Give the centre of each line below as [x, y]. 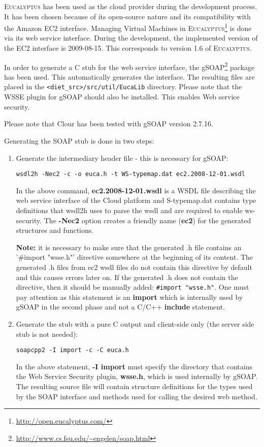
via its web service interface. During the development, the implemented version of [131, 38]
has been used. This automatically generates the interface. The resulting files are [129, 76]
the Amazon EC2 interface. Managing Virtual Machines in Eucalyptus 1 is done [128, 27]
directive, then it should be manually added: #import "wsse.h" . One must [133, 287]
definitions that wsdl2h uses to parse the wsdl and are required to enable [129, 210]
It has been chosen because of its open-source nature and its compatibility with [127, 16]
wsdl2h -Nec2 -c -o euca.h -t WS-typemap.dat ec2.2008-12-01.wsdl [130, 174]
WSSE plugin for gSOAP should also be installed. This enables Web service [122, 97]
